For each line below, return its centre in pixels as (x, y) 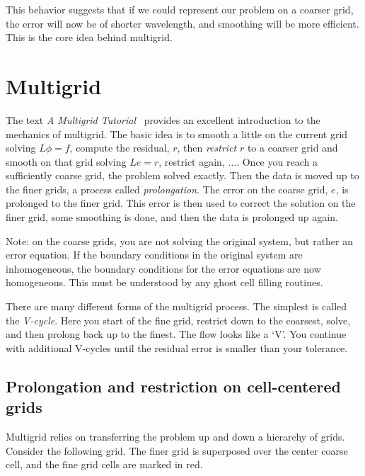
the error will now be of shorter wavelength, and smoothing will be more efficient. (182, 23)
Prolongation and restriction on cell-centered (173, 386)
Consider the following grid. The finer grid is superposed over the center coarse (177, 450)
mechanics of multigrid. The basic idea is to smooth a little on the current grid (177, 134)
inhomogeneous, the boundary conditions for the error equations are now (163, 268)
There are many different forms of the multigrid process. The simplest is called (176, 306)
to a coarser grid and (292, 148)
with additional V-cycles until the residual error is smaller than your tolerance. (177, 347)
